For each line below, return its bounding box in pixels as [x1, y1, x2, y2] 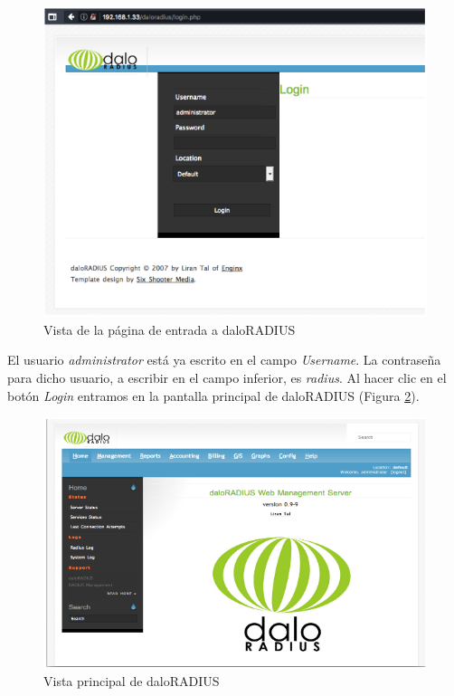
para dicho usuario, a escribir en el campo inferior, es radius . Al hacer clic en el [7, 367, 447, 386]
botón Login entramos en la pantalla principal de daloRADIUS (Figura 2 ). [7, 386, 420, 405]
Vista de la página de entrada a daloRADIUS [43, 319, 296, 338]
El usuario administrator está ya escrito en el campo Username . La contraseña [7, 350, 441, 369]
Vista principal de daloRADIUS [43, 672, 220, 691]
